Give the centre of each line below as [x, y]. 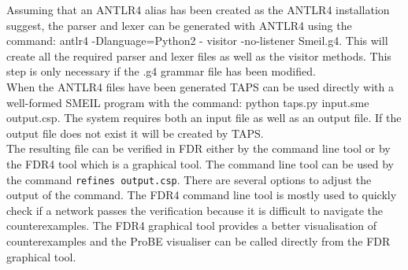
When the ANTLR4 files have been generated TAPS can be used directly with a [200, 86]
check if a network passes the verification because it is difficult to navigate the [195, 210]
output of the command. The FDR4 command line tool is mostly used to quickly [202, 195]
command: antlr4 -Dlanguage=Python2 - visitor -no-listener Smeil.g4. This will [197, 41]
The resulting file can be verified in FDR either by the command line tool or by [198, 148]
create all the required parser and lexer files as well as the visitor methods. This [199, 55]
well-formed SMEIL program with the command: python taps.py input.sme [188, 102]
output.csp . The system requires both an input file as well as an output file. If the [204, 118]
